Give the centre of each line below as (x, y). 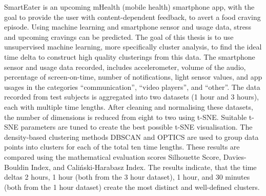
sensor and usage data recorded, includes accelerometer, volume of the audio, (125, 67)
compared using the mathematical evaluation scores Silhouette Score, (113, 156)
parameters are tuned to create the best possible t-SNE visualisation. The (137, 127)
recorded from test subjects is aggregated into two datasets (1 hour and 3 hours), (131, 97)
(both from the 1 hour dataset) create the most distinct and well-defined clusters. (132, 187)
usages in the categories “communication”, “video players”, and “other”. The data (132, 87)
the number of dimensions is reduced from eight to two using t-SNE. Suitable (126, 117)
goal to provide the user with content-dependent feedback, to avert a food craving (132, 17)
